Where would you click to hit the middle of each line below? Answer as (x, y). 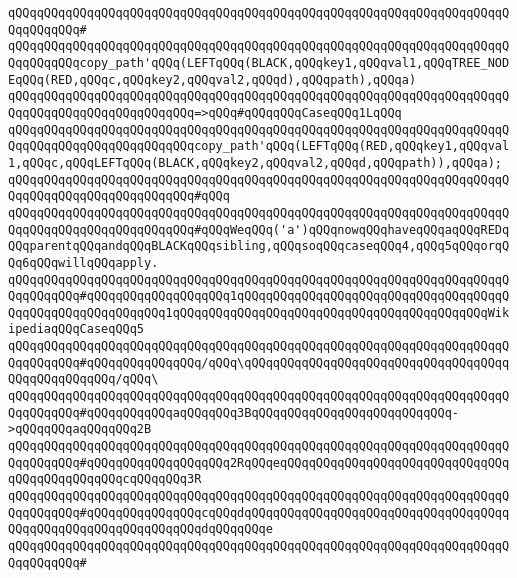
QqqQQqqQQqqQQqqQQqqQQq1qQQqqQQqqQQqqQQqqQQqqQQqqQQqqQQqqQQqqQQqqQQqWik (259, 312)
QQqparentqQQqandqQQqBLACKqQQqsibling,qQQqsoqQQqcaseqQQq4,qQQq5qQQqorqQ (259, 246)
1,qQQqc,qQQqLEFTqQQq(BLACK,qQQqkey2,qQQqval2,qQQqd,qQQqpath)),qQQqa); (255, 162)
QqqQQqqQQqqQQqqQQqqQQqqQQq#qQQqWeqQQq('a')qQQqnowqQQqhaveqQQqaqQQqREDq (259, 229)
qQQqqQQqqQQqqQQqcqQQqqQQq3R (105, 479)
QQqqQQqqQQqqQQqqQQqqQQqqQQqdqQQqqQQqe (140, 529)
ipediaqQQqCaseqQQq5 (76, 329)
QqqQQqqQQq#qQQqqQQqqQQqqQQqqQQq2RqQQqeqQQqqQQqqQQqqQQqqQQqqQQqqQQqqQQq (259, 462)
